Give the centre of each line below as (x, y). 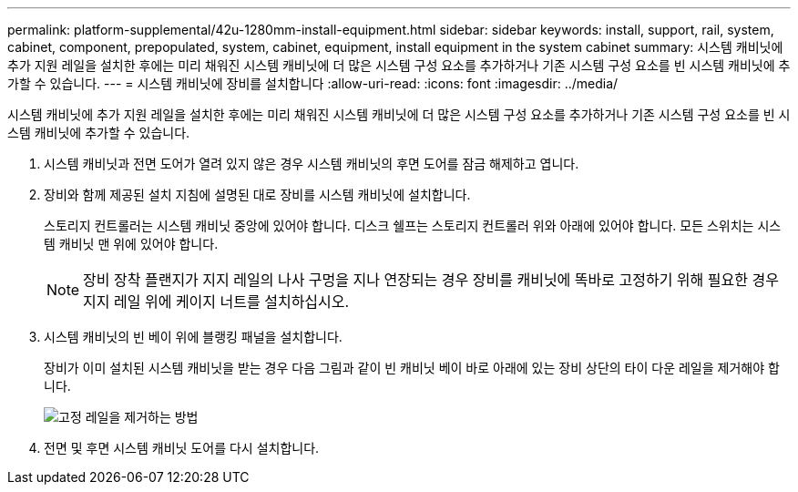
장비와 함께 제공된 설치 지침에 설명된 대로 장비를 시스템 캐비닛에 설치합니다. (257, 195)
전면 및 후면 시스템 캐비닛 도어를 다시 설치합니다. (182, 448)
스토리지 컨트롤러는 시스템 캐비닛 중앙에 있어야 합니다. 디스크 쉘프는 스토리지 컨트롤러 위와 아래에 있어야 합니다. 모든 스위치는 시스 (413, 225)
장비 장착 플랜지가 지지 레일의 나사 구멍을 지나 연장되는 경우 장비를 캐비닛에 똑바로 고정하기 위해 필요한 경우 (431, 280)
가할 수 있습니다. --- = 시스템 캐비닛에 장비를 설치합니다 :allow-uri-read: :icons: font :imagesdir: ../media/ (313, 83)
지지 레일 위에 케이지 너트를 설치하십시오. (216, 302)
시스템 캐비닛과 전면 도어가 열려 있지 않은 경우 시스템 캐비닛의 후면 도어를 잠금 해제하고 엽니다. (312, 164)
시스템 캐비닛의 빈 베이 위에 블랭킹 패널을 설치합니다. (193, 337)
